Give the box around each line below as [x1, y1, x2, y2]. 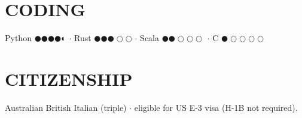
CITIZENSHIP [5, 66, 133, 91]
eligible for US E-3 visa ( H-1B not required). [134, 101, 298, 113]
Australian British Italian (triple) [5, 101, 127, 113]
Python [5, 32, 32, 44]
